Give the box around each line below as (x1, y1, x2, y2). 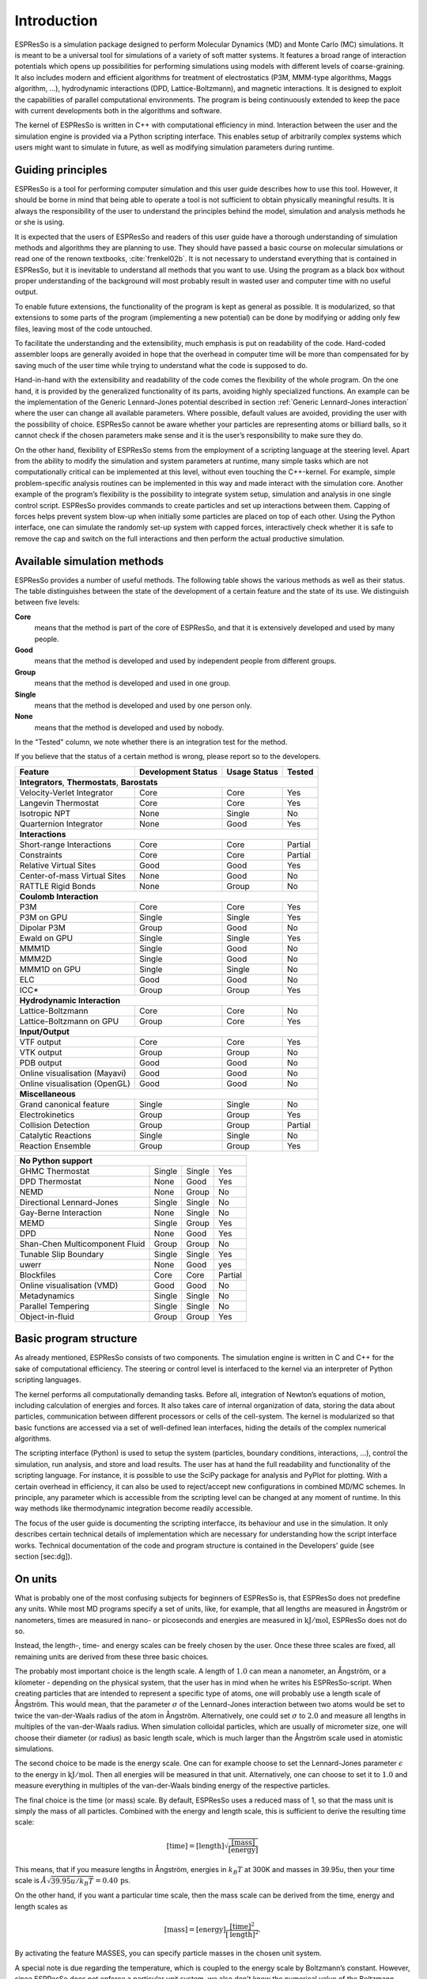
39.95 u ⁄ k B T (51, 1876, 94, 1887)
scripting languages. (14, 1375, 81, 1385)
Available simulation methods (14, 554, 164, 568)
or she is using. (14, 218, 65, 227)
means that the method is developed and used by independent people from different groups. (34, 656, 337, 666)
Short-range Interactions (19, 839, 111, 850)
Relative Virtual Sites (19, 860, 96, 871)
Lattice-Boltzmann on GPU (19, 1016, 119, 1027)
